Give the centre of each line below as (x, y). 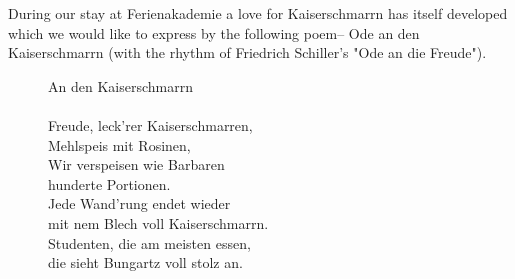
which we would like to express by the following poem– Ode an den (214, 32)
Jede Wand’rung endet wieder (139, 203)
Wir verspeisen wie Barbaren (136, 164)
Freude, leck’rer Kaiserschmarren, (150, 124)
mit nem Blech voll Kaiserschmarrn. (158, 222)
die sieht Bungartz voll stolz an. (145, 262)
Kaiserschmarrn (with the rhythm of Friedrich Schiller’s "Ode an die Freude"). (247, 52)
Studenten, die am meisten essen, (149, 242)
